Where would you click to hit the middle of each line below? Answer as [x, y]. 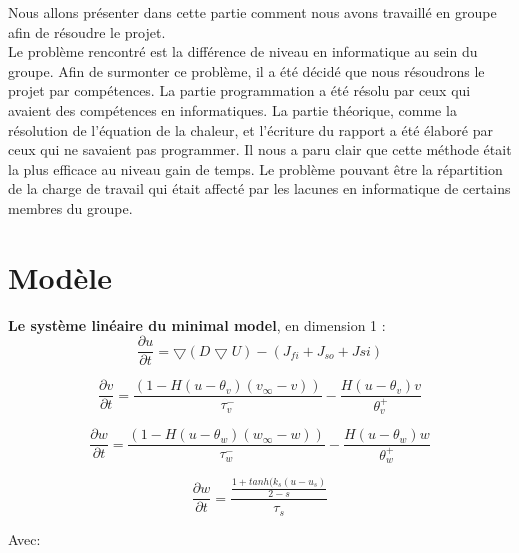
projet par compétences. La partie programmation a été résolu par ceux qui [239, 90]
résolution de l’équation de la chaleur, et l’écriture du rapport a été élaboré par [250, 129]
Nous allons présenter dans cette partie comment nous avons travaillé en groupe [252, 12]
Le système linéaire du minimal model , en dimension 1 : [197, 324]
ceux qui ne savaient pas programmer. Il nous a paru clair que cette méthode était [260, 149]
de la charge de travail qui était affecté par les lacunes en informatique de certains [259, 188]
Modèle [60, 276]
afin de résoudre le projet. [87, 31]
